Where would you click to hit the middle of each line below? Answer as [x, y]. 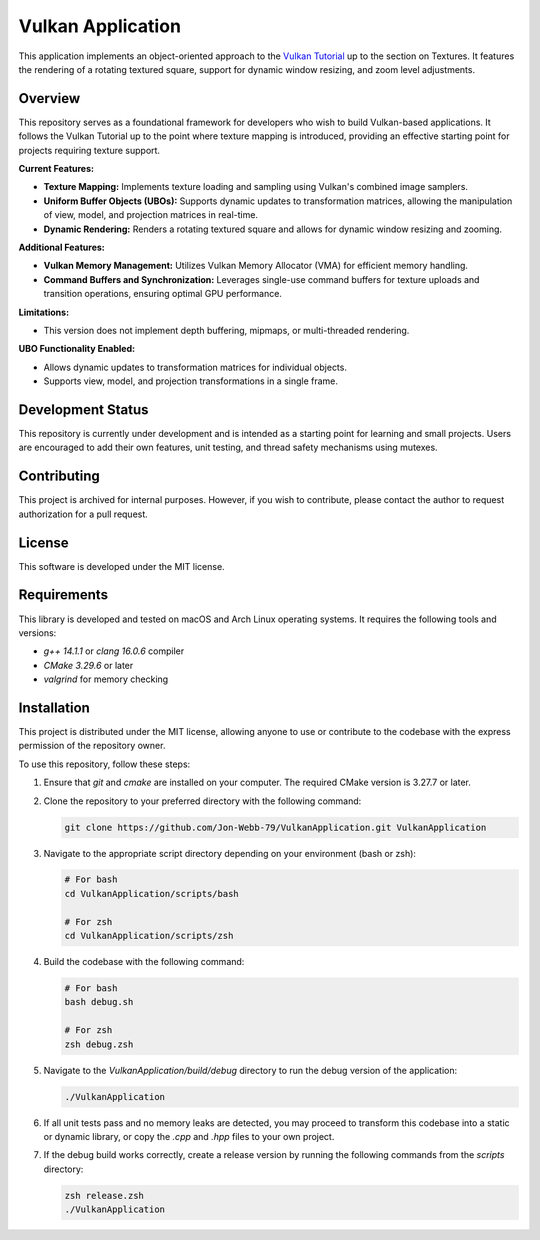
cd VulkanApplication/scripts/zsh [149, 936]
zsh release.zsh [104, 1195]
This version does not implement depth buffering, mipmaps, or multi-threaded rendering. [226, 330]
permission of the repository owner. [92, 746]
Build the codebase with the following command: [144, 962]
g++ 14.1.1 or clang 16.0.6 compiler [114, 651]
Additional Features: [61, 247]
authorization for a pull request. [83, 514]
